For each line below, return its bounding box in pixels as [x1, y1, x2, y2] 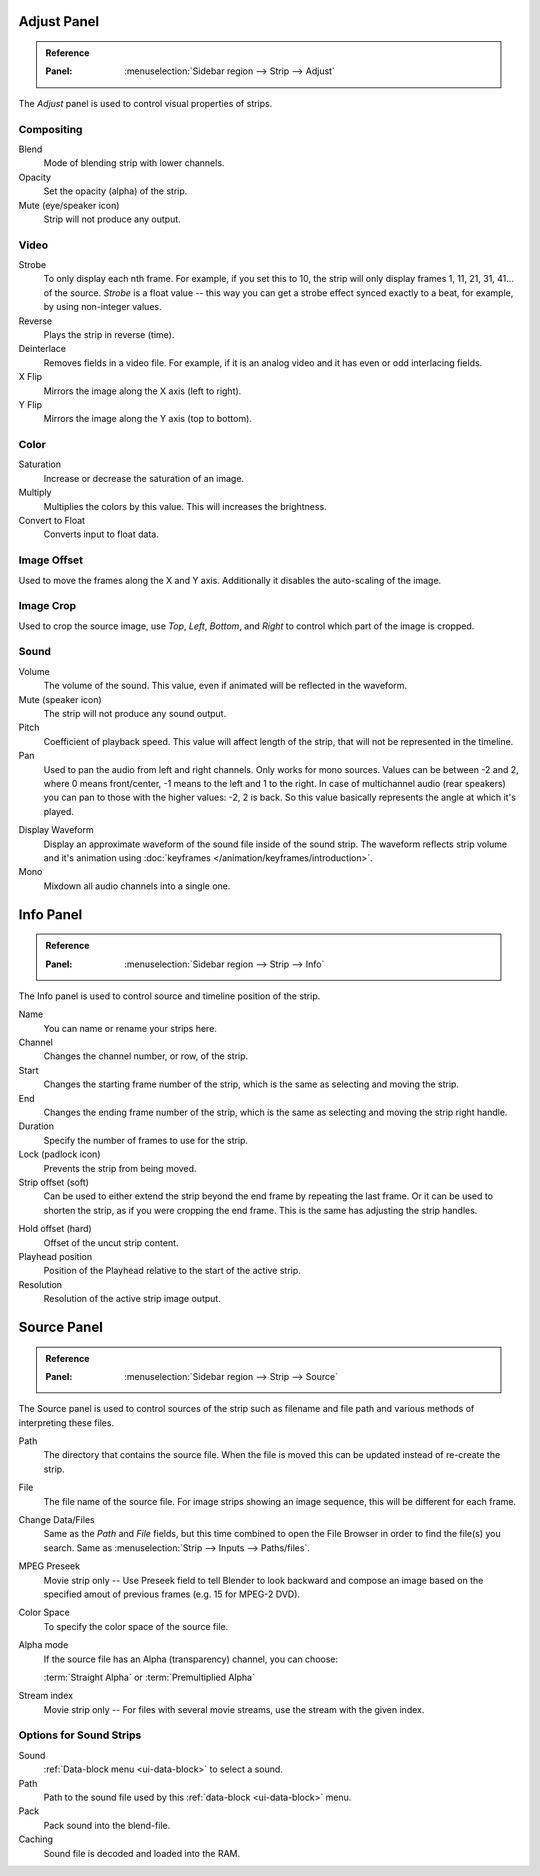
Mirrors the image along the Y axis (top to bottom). [43, 413, 252, 425]
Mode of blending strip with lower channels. [43, 157, 225, 169]
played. [43, 805, 74, 817]
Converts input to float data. [43, 528, 159, 540]
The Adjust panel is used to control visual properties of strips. [18, 97, 273, 109]
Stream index [18, 1690, 74, 1702]
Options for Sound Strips [18, 1728, 142, 1742]
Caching [18, 1833, 54, 1845]
